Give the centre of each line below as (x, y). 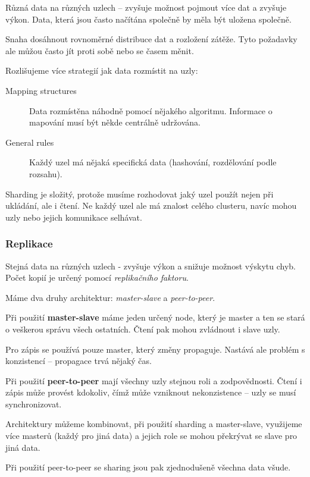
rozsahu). (46, 173)
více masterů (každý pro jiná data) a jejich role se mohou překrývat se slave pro (151, 436)
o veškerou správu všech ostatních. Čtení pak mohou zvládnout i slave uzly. (143, 329)
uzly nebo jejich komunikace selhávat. (74, 217)
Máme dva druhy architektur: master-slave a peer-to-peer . (110, 297)
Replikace (29, 244)
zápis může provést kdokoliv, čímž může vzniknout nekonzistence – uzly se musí (151, 392)
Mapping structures (41, 90)
